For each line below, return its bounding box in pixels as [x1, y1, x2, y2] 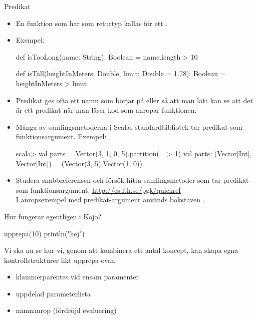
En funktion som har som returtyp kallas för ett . [16, 18, 168, 28]
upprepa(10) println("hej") [4, 228, 85, 238]
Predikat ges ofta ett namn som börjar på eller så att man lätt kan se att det [16, 95, 253, 105]
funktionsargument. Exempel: [16, 131, 107, 142]
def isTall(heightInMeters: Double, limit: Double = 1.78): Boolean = [16, 68, 226, 79]
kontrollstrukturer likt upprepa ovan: [4, 254, 117, 265]
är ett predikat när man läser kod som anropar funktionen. [16, 105, 197, 115]
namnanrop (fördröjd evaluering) [16, 305, 117, 315]
